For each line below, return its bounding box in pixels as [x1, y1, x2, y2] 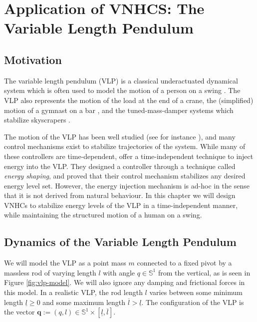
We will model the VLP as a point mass [4, 257, 126, 268]
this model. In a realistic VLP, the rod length [4, 287, 143, 297]
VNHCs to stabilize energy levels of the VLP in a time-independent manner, [4, 199, 238, 210]
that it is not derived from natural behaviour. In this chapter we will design [4, 190, 236, 200]
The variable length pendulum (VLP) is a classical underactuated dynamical [4, 75, 238, 85]
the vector [4, 306, 35, 317]
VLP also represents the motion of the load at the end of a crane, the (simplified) [4, 94, 254, 105]
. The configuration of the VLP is [141, 296, 244, 307]
